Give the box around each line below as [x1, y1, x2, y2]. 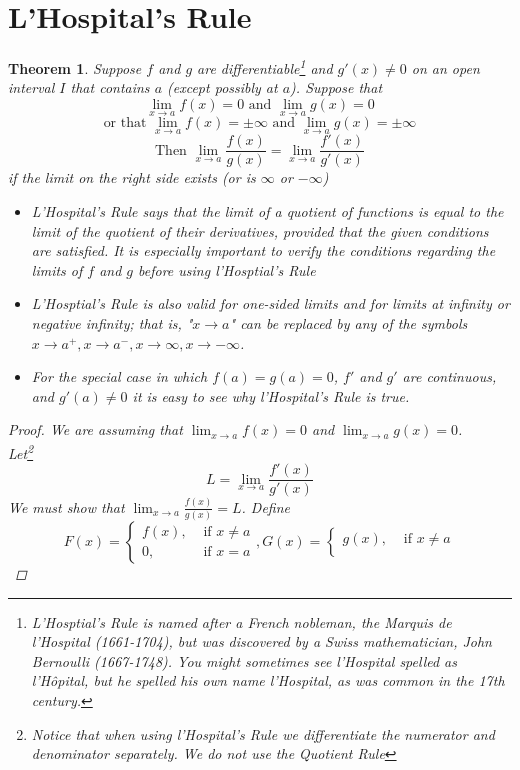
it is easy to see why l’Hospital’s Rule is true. [132, 385, 410, 406]
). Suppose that [290, 77, 383, 98]
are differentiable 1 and [197, 55, 333, 78]
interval [8, 77, 55, 98]
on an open [411, 57, 480, 78]
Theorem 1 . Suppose [8, 57, 142, 78]
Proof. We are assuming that [8, 419, 183, 440]
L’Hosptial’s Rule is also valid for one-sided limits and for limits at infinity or [31, 293, 510, 314]
